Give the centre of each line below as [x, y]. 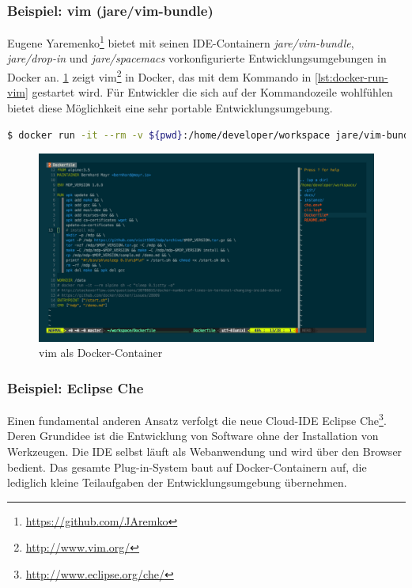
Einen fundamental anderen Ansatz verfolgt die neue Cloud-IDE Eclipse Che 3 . [197, 419]
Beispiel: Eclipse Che [76, 387]
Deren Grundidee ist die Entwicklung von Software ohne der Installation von [193, 436]
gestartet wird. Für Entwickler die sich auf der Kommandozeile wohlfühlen [212, 92]
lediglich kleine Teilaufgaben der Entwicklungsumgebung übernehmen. [177, 482]
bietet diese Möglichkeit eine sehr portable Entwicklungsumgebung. [170, 107]
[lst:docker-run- [352, 76]
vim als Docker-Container [101, 353]
